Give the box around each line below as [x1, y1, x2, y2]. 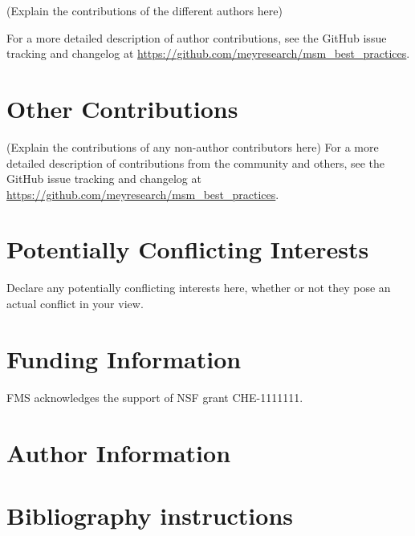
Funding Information [6, 342, 242, 375]
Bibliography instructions [6, 498, 294, 531]
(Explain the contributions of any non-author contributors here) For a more [6, 138, 379, 155]
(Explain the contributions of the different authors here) [6, 2, 283, 18]
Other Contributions [6, 91, 238, 124]
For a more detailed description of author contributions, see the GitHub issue [6, 29, 387, 46]
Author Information [6, 436, 231, 469]
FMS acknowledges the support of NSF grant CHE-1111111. [6, 388, 303, 405]
